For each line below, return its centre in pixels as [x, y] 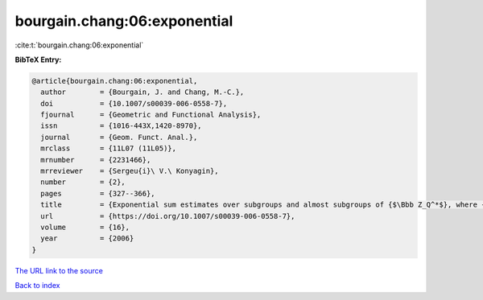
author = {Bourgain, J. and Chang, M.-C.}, [142, 92]
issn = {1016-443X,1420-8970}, [121, 126]
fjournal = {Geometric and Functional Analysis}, [151, 115]
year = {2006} [87, 238]
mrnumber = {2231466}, [96, 160]
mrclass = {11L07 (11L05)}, [109, 148]
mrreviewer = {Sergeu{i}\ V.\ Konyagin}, [130, 171]
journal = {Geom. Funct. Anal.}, [119, 137]
